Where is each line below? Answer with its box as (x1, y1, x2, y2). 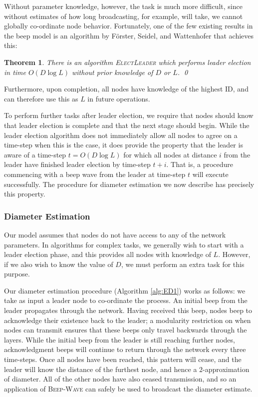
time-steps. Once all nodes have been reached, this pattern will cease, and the (4, 354, 242, 364)
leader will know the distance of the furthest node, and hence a (4, 363, 197, 374)
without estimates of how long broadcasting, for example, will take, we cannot (4, 10, 243, 21)
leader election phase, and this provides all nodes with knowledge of (4, 249, 211, 259)
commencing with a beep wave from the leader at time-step (4, 168, 186, 179)
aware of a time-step (4, 149, 66, 159)
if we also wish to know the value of (4, 258, 113, 269)
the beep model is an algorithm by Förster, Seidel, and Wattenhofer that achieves (4, 30, 254, 40)
